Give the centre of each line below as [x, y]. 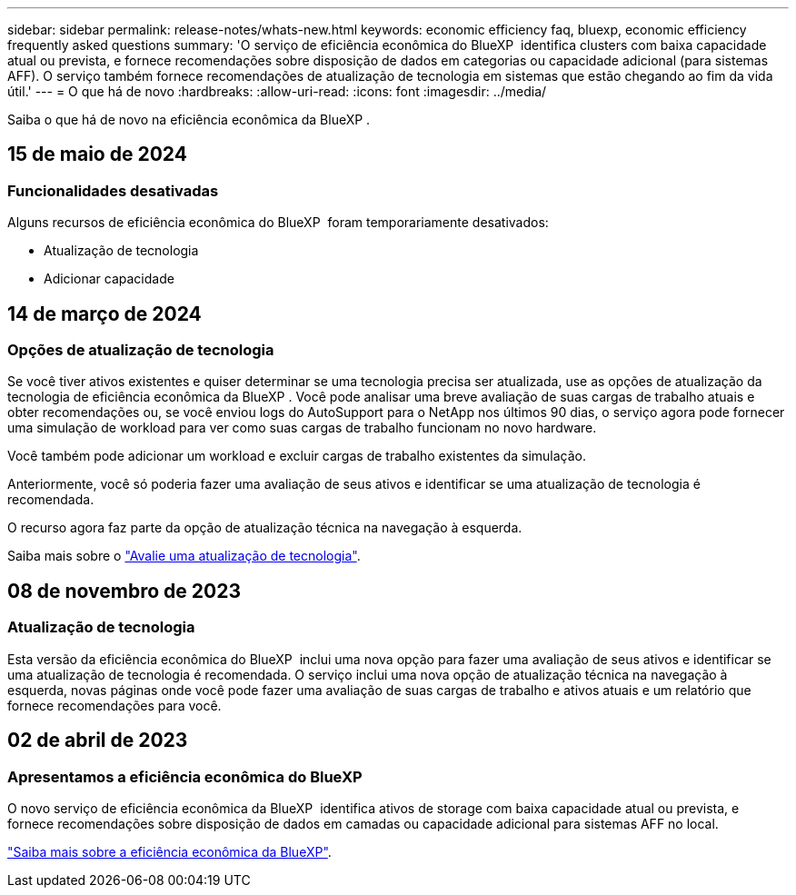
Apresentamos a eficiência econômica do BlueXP [185, 776]
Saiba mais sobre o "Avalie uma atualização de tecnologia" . [184, 556]
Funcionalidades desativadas [113, 190]
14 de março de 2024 [104, 313]
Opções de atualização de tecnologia [141, 350]
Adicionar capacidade [109, 279]
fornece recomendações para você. [114, 705]
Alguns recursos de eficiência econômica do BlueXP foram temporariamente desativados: [278, 223]
